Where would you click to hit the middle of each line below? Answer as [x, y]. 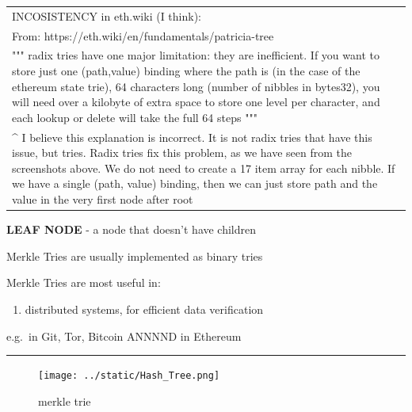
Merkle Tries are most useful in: [84, 282]
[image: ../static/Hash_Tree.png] [129, 376]
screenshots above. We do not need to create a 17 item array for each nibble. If [204, 168]
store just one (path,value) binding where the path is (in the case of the [186, 71]
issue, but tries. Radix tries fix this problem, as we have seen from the [182, 153]
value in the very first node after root [103, 199]
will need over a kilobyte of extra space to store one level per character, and [196, 102]
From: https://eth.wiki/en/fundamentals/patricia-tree [143, 35]
